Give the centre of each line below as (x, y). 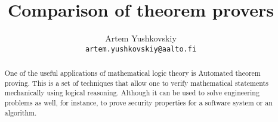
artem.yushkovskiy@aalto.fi (141, 49)
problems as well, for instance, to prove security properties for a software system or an (138, 103)
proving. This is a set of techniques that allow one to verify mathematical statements (136, 83)
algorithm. (21, 112)
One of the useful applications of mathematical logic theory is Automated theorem (132, 73)
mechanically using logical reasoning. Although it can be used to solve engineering (132, 93)
